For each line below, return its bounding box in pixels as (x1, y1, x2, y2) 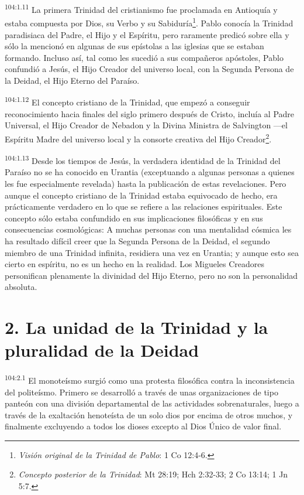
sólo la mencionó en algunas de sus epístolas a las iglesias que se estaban (5, 40, 264, 52)
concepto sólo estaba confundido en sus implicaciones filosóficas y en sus (5, 211, 263, 224)
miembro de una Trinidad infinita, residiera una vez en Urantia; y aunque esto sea (5, 246, 299, 258)
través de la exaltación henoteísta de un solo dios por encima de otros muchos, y (5, 408, 293, 421)
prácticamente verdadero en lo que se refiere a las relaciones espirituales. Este (5, 200, 282, 213)
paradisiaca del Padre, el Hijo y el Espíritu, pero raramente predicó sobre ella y (5, 28, 289, 40)
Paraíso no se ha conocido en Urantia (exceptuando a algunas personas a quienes (5, 166, 295, 178)
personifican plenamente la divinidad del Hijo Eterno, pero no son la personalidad (5, 269, 298, 281)
